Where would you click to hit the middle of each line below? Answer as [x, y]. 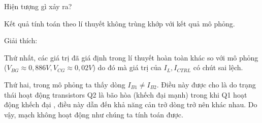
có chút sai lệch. [218, 67]
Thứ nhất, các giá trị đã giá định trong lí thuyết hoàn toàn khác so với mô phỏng [131, 57]
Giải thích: [21, 40]
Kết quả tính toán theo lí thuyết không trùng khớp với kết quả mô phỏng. [120, 23]
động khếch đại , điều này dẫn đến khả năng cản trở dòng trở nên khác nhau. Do [131, 104]
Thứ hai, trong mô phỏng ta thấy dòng [65, 84]
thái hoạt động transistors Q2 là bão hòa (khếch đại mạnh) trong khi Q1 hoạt [126, 94]
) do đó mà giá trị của [127, 67]
